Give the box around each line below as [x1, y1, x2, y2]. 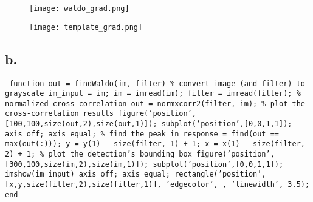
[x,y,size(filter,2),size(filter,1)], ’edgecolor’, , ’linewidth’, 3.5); [5, 180, 310, 189]
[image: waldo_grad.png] [29, 4, 129, 13]
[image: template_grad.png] [29, 22, 143, 32]
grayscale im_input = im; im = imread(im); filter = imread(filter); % [5, 89, 301, 98]
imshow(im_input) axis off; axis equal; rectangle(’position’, [5, 170, 266, 179]
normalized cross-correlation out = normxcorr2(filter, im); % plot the [5, 99, 305, 108]
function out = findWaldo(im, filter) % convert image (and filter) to [9, 79, 305, 88]
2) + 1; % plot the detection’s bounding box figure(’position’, [5, 150, 275, 159]
